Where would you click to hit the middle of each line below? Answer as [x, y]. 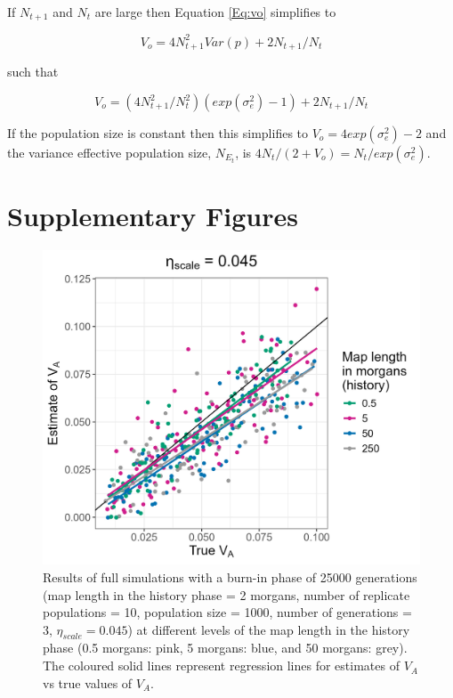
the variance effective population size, [109, 152]
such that [33, 72]
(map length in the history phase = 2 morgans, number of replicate [226, 594]
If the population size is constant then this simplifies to [158, 133]
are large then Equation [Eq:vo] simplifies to [215, 12]
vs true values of [88, 682]
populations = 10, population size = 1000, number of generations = [227, 612]
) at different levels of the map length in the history [269, 629]
